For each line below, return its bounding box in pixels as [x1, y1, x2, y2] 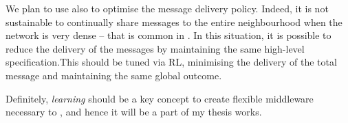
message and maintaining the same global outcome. [6, 68, 222, 82]
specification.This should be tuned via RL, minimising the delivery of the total [6, 55, 337, 69]
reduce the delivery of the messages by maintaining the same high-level [6, 41, 305, 55]
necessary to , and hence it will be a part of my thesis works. [6, 105, 262, 119]
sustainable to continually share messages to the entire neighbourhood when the [6, 14, 342, 29]
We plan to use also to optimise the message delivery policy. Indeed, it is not [6, 1, 329, 15]
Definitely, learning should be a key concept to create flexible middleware [6, 91, 314, 105]
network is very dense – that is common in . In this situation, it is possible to [6, 28, 331, 42]
